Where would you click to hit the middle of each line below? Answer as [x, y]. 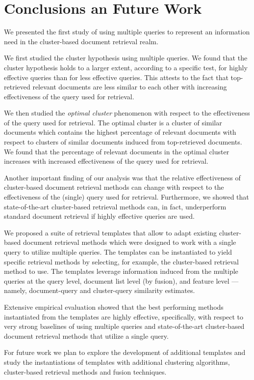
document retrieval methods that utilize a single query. [86, 336]
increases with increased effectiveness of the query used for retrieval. [106, 161]
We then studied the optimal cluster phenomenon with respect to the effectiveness [127, 113]
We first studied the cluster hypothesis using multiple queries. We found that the [126, 58]
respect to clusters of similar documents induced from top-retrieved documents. [123, 142]
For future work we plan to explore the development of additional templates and [125, 352]
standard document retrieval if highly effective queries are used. [99, 216]
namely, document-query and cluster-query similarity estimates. [100, 290]
